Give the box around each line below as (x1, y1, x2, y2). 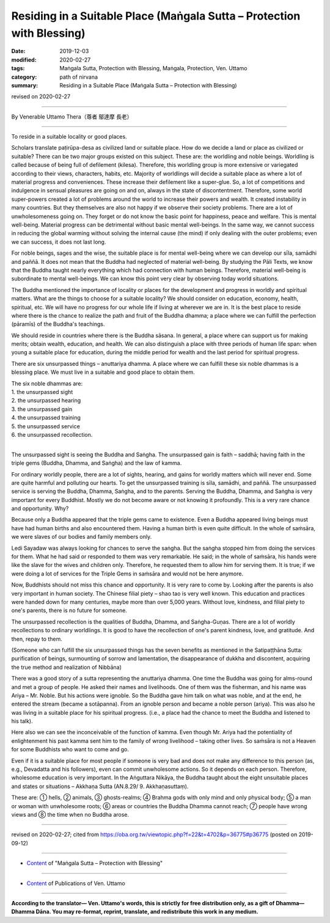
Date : (11, 48, 26, 55)
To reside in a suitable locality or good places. (11, 133, 128, 140)
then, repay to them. (11, 635, 62, 643)
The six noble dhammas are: (11, 379, 83, 387)
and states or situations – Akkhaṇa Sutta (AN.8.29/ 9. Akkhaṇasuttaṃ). (11, 783, 189, 790)
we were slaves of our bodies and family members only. (11, 533, 152, 541)
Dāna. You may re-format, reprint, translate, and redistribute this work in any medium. (35, 908, 259, 916)
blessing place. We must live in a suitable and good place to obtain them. (11, 368, 195, 376)
